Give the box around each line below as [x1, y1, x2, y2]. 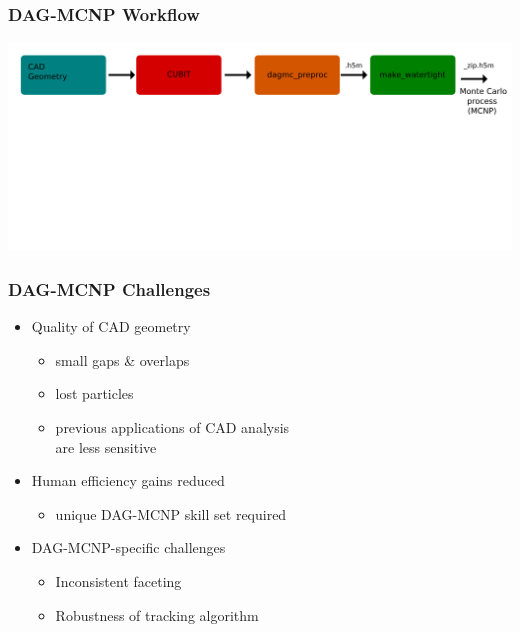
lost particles [55, 383, 134, 404]
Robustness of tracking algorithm [55, 604, 259, 625]
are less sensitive [55, 436, 157, 457]
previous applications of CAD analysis [55, 417, 290, 437]
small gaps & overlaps [55, 349, 190, 370]
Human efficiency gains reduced [31, 470, 225, 491]
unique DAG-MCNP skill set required [55, 503, 287, 524]
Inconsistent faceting [55, 570, 182, 591]
